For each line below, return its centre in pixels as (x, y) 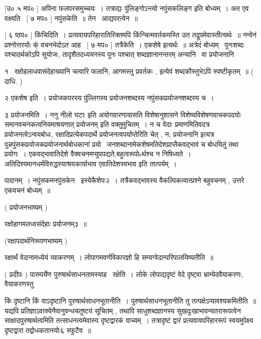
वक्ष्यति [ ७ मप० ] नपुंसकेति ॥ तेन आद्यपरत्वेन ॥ (71, 18)
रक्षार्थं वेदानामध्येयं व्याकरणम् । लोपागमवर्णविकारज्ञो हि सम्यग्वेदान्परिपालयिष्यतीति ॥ (109, 257)
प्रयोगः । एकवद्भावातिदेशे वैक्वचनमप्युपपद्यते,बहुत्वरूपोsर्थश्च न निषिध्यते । (98, 154)
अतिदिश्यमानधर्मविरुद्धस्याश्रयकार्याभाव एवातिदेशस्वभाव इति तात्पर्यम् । (91, 163)
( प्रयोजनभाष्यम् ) (26, 207)
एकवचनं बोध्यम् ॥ (28, 190)
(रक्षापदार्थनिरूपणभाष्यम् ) (36, 240)
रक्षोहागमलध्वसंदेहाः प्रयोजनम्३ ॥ (46, 224)
